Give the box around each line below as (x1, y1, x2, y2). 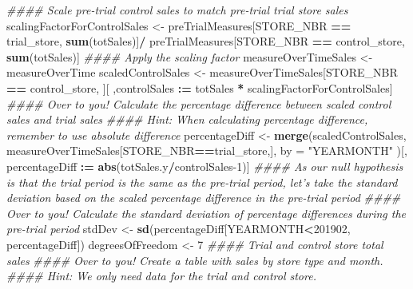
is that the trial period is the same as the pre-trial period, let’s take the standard (6, 173, 398, 190)
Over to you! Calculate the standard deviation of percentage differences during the (6, 204, 407, 221)
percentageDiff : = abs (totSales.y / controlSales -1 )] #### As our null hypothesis (6, 157, 403, 174)
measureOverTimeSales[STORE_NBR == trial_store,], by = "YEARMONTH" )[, (6, 142, 407, 159)
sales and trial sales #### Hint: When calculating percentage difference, (6, 111, 368, 128)
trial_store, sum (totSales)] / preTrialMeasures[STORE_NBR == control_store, (6, 33, 405, 49)
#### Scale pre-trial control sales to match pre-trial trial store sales (6, 2, 348, 18)
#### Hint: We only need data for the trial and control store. (6, 267, 316, 284)
